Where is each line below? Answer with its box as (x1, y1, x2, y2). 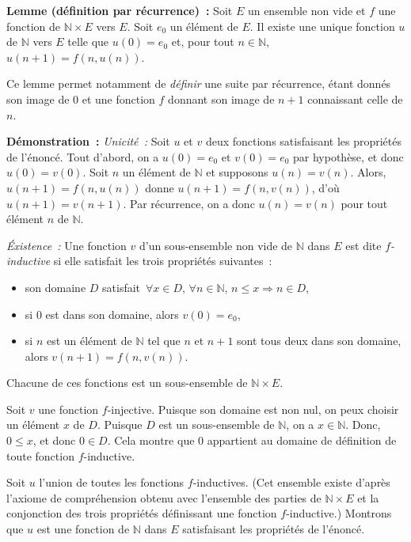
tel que (147, 332, 181, 349)
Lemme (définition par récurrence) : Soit (6, 2, 233, 18)
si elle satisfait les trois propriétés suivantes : (53, 252, 272, 269)
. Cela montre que (107, 432, 195, 449)
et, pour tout (171, 33, 234, 50)
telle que (67, 33, 109, 50)
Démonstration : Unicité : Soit (6, 133, 170, 150)
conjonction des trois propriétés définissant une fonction (6, 505, 277, 521)
